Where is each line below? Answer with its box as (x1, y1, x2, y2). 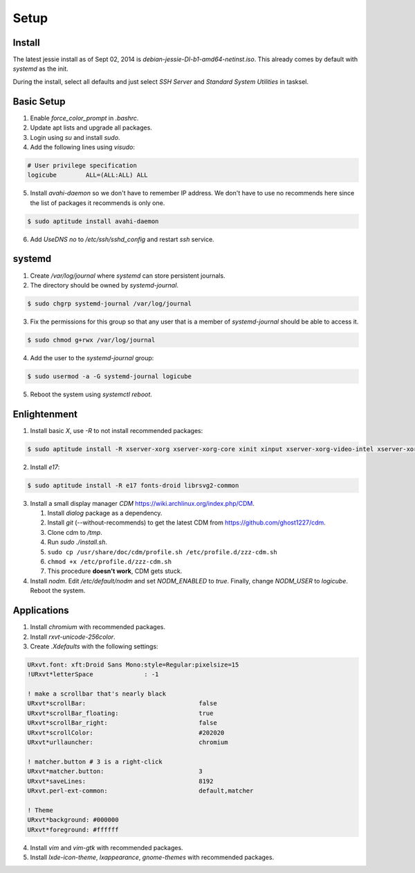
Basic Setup (12, 96, 66, 107)
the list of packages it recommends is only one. (30, 198, 165, 207)
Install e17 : (30, 463, 60, 471)
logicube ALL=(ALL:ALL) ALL (27, 171, 148, 179)
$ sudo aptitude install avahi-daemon (27, 217, 159, 225)
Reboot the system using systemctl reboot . (30, 390, 152, 398)
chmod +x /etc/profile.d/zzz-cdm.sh (47, 558, 172, 566)
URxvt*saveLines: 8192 (27, 777, 214, 785)
